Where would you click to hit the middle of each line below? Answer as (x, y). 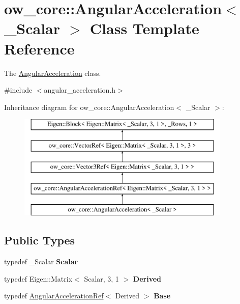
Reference (39, 48)
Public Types (40, 240)
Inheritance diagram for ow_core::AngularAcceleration (89, 107)
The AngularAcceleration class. (53, 73)
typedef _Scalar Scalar (41, 261)
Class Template (144, 28)
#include (18, 90)
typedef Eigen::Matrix (38, 278)
